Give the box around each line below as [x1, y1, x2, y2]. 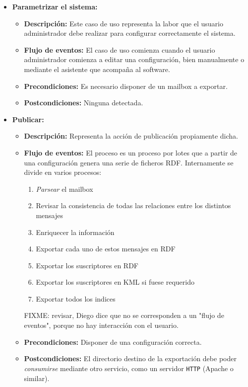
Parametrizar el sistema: [12, 1, 98, 11]
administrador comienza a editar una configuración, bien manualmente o [24, 54, 245, 65]
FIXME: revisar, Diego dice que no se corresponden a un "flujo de [24, 310, 224, 320]
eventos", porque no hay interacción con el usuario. [24, 320, 179, 330]
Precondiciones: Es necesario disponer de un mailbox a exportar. [24, 80, 228, 91]
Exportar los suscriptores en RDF [36, 260, 138, 270]
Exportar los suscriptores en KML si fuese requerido [36, 277, 194, 287]
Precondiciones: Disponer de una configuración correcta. [24, 336, 202, 347]
